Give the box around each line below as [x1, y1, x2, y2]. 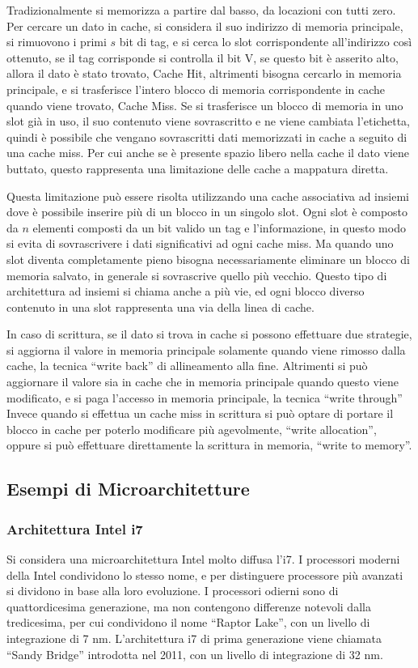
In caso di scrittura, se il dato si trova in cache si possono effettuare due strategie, [6, 325, 412, 343]
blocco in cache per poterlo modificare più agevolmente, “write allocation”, [6, 420, 377, 437]
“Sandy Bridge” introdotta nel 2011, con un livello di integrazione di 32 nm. [6, 645, 383, 662]
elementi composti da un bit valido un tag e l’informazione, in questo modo [32, 219, 406, 236]
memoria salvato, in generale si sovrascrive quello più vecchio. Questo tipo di [6, 266, 387, 283]
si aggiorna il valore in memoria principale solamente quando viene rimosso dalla [6, 341, 406, 358]
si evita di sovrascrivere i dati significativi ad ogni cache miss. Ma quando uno [6, 235, 394, 252]
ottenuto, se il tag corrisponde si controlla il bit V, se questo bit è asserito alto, [6, 49, 399, 66]
